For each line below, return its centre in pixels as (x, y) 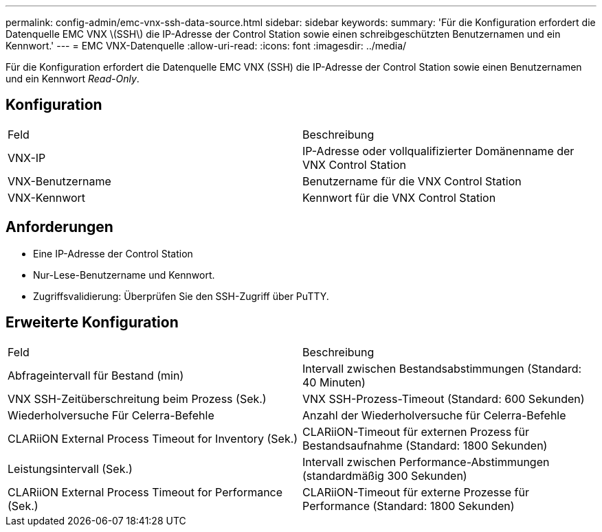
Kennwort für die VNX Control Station (399, 197)
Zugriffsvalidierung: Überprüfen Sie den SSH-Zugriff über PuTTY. (181, 296)
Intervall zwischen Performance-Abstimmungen (426, 462)
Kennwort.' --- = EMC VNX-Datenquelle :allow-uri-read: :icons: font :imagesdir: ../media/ (206, 46)
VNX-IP (27, 158)
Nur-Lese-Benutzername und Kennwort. (124, 275)
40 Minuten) (334, 382)
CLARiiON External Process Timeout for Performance (145, 492)
